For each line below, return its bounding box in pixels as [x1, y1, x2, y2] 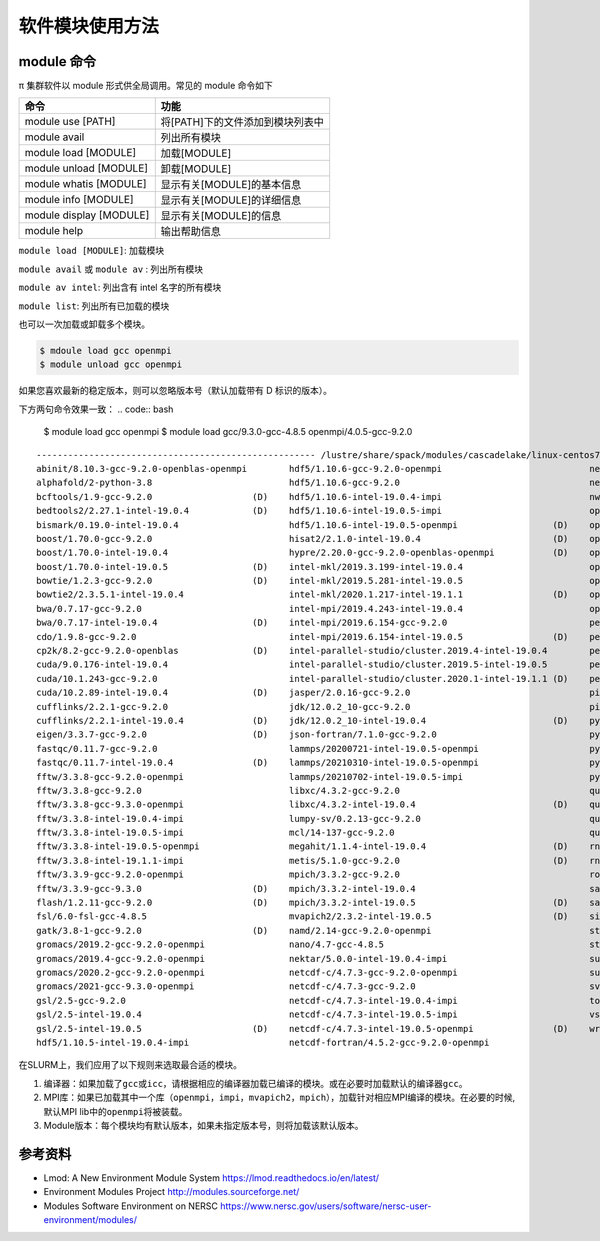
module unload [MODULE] [24, 161, 149, 175]
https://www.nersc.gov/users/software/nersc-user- [220, 1200, 432, 1212]
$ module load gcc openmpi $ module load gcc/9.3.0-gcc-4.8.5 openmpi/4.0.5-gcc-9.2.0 [43, 426, 413, 438]
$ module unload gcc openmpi [39, 359, 183, 370]
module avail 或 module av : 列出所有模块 [18, 263, 204, 275]
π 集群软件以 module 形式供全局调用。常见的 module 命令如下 [18, 80, 274, 92]
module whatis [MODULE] [24, 177, 147, 191]
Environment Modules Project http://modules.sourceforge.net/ [43, 1186, 300, 1198]
